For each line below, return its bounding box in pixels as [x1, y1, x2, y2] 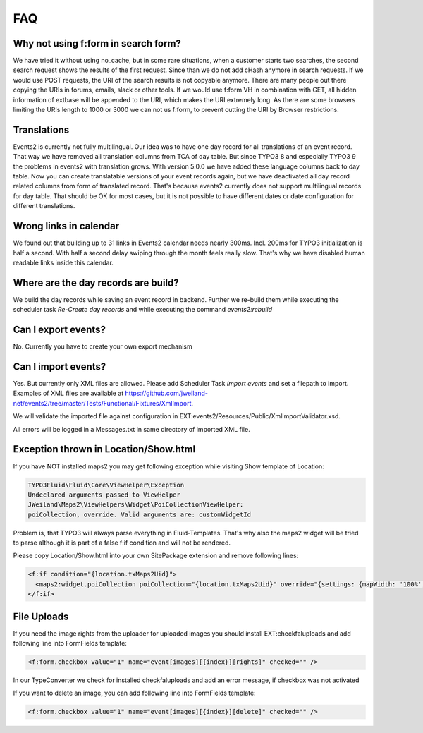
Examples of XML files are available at [13, 389, 124, 398]
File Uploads [13, 610, 69, 622]
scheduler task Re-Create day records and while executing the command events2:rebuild [13, 305, 273, 314]
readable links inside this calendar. [13, 258, 114, 267]
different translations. [13, 202, 75, 210]
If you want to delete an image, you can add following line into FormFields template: [13, 689, 257, 698]
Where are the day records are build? [13, 277, 179, 289]
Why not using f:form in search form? [13, 37, 181, 49]
